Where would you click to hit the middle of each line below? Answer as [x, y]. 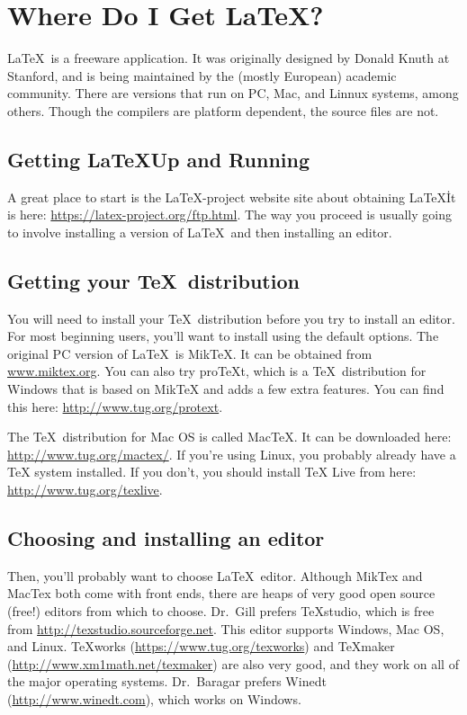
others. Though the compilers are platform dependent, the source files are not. [223, 110]
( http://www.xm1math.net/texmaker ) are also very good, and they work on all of [233, 663]
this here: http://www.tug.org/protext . [115, 406]
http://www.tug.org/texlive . [85, 490]
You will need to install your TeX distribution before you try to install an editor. [231, 318]
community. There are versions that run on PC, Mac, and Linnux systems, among [233, 93]
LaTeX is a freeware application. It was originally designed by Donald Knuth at [229, 58]
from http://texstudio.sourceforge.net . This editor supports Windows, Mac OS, [226, 628]
